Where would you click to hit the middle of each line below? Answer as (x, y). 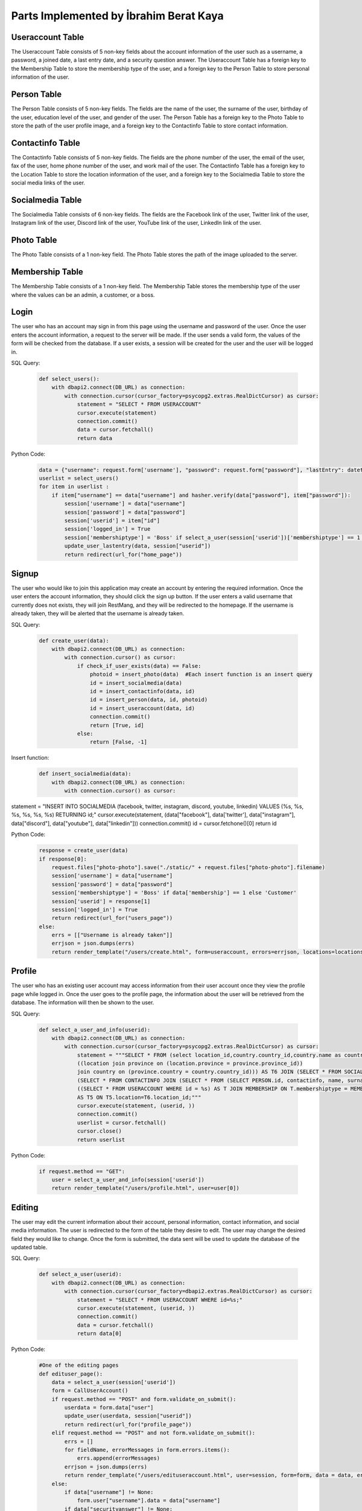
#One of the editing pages (79, 1365)
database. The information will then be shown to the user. (83, 1003)
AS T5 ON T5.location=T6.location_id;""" (139, 1097)
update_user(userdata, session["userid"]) (128, 1416)
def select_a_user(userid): (80, 1274)
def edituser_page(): (71, 1374)
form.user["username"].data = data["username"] (149, 1501)
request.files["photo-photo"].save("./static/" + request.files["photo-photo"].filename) (189, 867)
